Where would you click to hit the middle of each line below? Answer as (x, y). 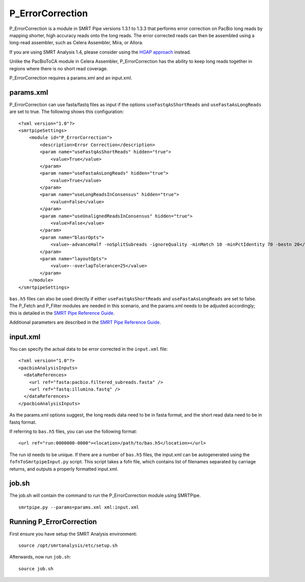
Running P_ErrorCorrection (53, 522)
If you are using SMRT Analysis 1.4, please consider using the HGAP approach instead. (100, 52)
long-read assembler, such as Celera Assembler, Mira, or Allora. (76, 43)
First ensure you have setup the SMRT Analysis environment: (73, 534)
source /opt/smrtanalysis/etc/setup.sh (68, 546)
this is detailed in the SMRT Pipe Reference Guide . (62, 313)
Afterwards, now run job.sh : (40, 557)
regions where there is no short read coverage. (59, 68)
